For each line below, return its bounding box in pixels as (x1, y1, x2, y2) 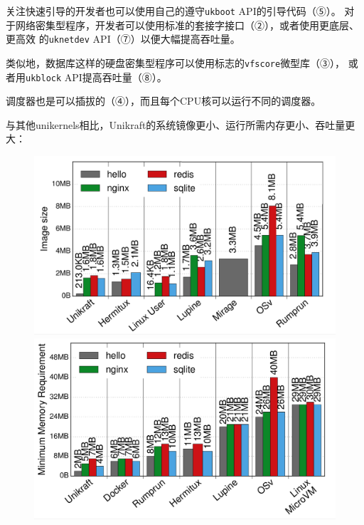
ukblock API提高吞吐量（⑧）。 (26, 69, 167, 84)
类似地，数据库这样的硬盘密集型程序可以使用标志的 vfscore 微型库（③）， (6, 55, 346, 70)
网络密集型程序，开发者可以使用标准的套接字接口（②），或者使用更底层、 (15, 17, 359, 32)
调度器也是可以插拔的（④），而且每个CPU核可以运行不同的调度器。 (6, 93, 321, 108)
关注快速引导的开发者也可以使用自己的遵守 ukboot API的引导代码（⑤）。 (6, 4, 341, 18)
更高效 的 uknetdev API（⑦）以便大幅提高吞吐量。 (6, 31, 240, 46)
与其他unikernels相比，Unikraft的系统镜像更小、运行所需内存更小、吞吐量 (6, 117, 346, 132)
